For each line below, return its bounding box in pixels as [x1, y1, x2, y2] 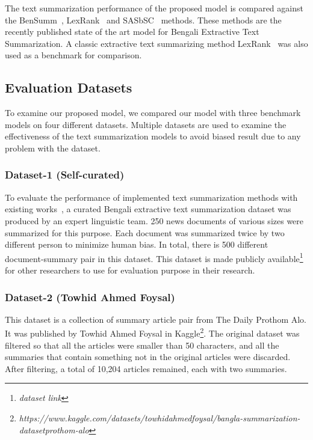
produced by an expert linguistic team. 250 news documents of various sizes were [5, 214, 304, 227]
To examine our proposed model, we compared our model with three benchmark [5, 106, 301, 119]
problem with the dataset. [5, 141, 101, 154]
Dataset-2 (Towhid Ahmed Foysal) [5, 289, 175, 304]
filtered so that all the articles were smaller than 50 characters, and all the [5, 338, 279, 351]
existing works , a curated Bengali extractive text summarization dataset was [5, 203, 291, 215]
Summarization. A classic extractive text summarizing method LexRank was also [5, 37, 308, 49]
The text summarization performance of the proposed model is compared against [5, 2, 303, 14]
